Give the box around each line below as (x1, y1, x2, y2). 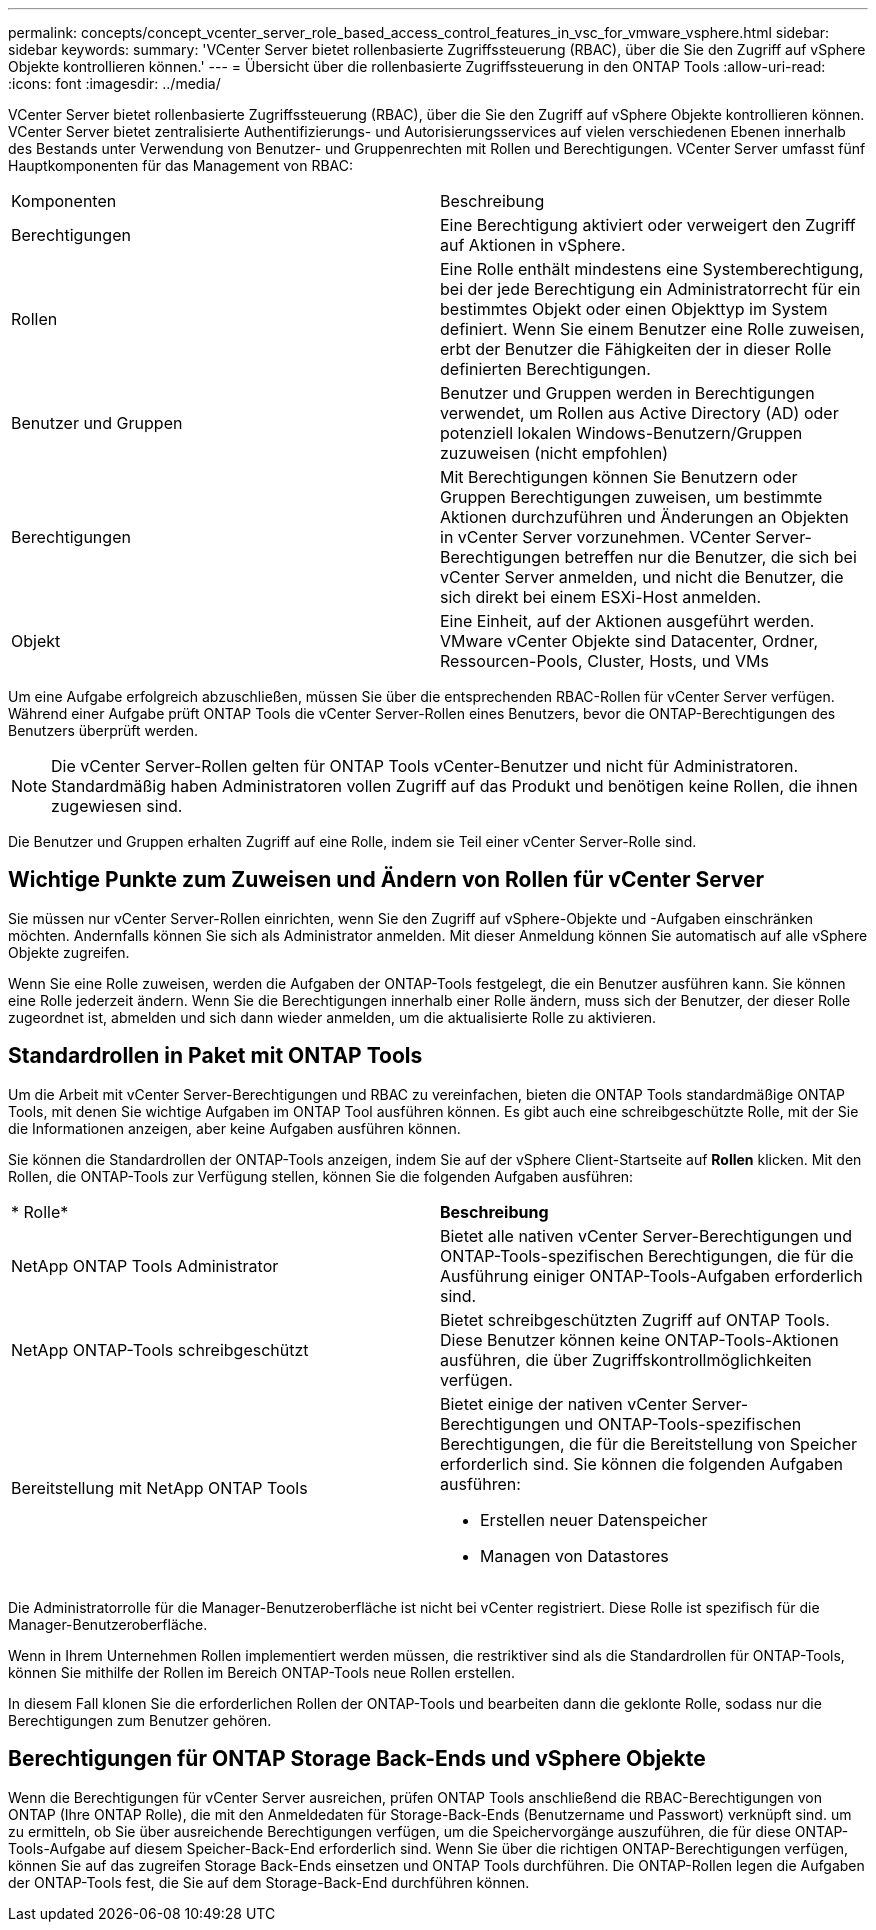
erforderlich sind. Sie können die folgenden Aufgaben (440, 1453, 843, 1474)
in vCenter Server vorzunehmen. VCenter (440, 527, 751, 547)
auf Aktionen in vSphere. (440, 235, 626, 255)
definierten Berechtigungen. (440, 359, 651, 379)
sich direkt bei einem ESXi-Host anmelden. (440, 587, 762, 607)
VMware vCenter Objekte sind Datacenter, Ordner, (440, 631, 819, 651)
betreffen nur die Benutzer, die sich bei (564, 547, 857, 567)
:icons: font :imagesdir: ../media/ (8, 75, 221, 92)
